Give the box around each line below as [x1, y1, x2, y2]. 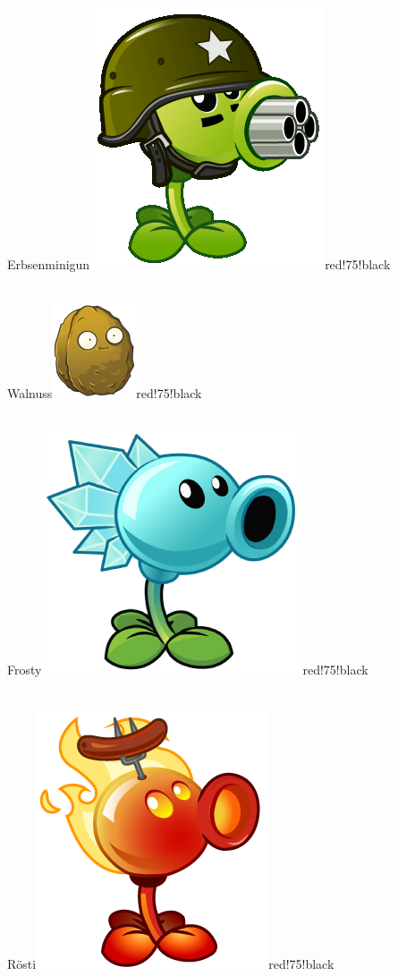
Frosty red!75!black [7, 660, 368, 679]
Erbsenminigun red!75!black [7, 255, 391, 273]
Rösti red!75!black [7, 954, 334, 972]
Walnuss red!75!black [7, 384, 202, 403]
